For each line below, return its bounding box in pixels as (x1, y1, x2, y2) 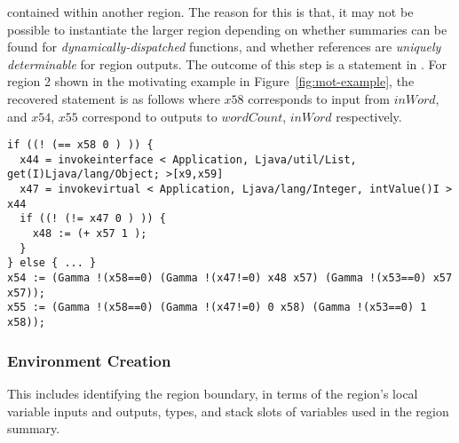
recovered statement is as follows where (7, 89, 220, 107)
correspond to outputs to (82, 107, 218, 125)
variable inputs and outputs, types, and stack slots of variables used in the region (7, 401, 449, 420)
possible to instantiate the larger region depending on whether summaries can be (7, 20, 447, 38)
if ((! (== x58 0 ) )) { (7, 138, 154, 152)
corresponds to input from (248, 89, 391, 107)
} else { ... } (7, 257, 97, 270)
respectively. (336, 107, 402, 125)
